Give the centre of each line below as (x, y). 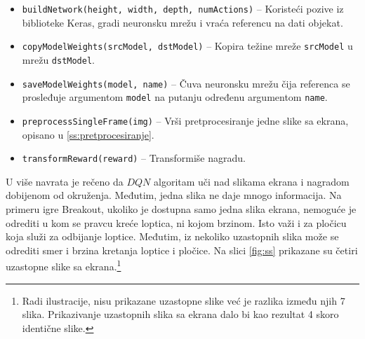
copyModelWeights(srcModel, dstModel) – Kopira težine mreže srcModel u (187, 46)
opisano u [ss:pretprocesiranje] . (88, 134)
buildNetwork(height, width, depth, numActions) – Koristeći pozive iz (183, 8)
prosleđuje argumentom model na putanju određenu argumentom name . (175, 97)
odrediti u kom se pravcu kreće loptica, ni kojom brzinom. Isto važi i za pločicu (176, 222)
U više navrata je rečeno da (65, 181)
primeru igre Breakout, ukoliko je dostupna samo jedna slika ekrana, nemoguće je (181, 208)
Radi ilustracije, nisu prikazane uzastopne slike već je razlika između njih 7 (184, 300)
